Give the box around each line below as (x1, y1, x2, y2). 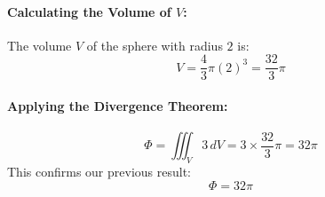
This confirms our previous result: (7, 162, 191, 181)
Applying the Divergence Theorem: (7, 97, 228, 115)
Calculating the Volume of (7, 2, 171, 20)
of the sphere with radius (86, 35, 223, 54)
